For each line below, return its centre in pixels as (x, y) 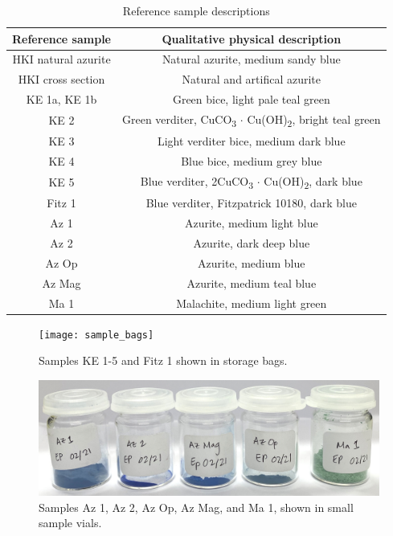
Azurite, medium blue (252, 262)
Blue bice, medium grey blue (252, 161)
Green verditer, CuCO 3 (180, 120)
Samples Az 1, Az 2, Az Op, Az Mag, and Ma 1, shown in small (196, 507)
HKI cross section (61, 79)
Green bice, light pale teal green (251, 99)
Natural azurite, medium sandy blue (251, 59)
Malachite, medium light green (252, 303)
